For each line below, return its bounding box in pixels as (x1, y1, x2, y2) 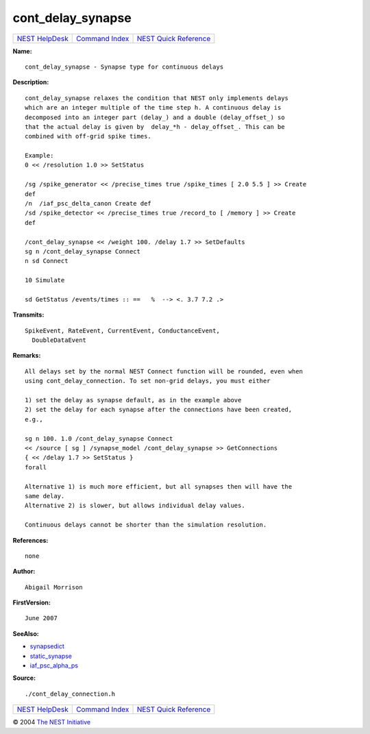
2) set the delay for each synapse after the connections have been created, (25, 406, 293, 414)
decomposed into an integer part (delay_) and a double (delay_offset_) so (25, 113, 285, 121)
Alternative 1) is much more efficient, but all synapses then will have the (25, 482, 293, 490)
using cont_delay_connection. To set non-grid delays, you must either (25, 377, 271, 385)
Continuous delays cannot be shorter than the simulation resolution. (25, 521, 267, 529)
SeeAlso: (12, 629, 39, 637)
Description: (12, 78, 49, 86)
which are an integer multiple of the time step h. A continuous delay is (25, 103, 282, 112)
